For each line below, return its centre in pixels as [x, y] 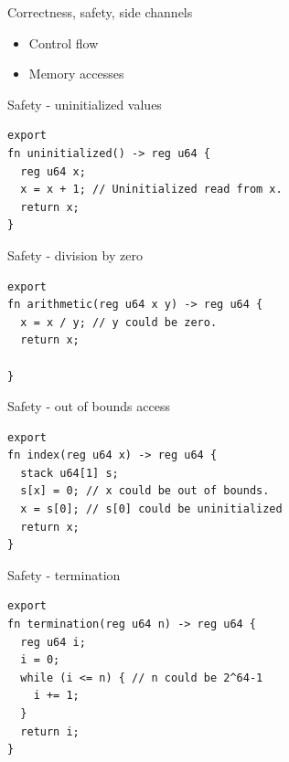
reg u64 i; [53, 642]
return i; [50, 731]
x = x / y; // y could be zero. [119, 322]
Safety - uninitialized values [85, 104]
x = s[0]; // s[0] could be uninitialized [151, 509]
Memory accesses [76, 74]
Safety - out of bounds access [89, 406]
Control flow [64, 42]
